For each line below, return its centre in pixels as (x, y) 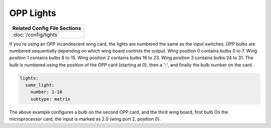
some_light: (40, 85)
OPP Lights (33, 13)
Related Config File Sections (47, 28)
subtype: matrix (50, 99)
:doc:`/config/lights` (36, 34)
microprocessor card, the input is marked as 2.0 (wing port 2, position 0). (85, 119)
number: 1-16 (46, 92)
